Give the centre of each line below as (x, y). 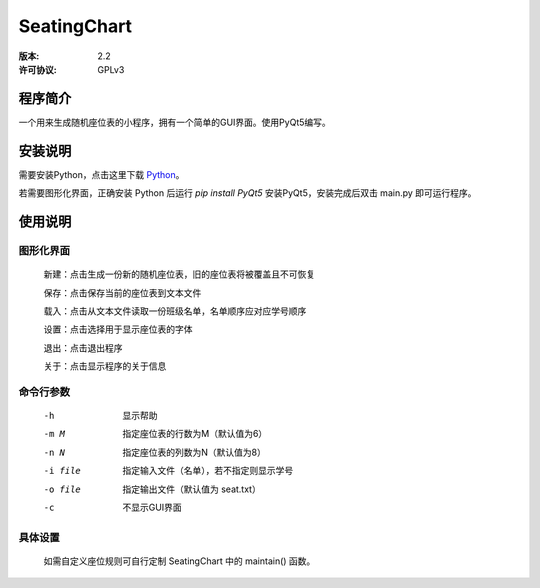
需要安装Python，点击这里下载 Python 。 (101, 174)
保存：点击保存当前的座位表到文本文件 (122, 292)
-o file (62, 489)
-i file (62, 471)
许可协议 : (37, 69)
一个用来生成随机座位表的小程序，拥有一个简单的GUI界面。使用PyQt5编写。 (175, 122)
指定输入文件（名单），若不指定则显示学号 (208, 471)
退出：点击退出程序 (83, 347)
